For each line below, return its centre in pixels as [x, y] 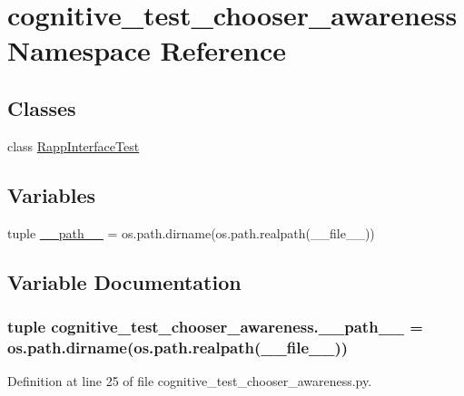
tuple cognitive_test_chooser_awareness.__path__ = [215, 326]
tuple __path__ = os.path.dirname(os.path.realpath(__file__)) [191, 232]
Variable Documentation [124, 281]
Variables [52, 194]
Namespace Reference [147, 50]
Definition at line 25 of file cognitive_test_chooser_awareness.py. [190, 381]
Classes [42, 107]
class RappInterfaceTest [74, 145]
